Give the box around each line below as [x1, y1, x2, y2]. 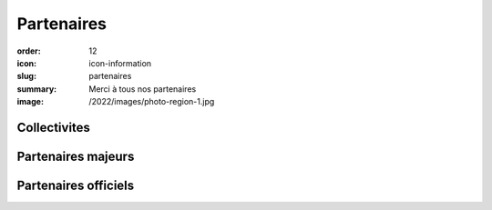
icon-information [88, 57, 152, 68]
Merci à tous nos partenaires [88, 83, 197, 95]
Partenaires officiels [16, 177, 135, 193]
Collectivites [16, 119, 91, 135]
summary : [16, 83, 57, 95]
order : [16, 45, 41, 56]
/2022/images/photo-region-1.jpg [88, 96, 215, 107]
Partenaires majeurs [16, 148, 135, 164]
